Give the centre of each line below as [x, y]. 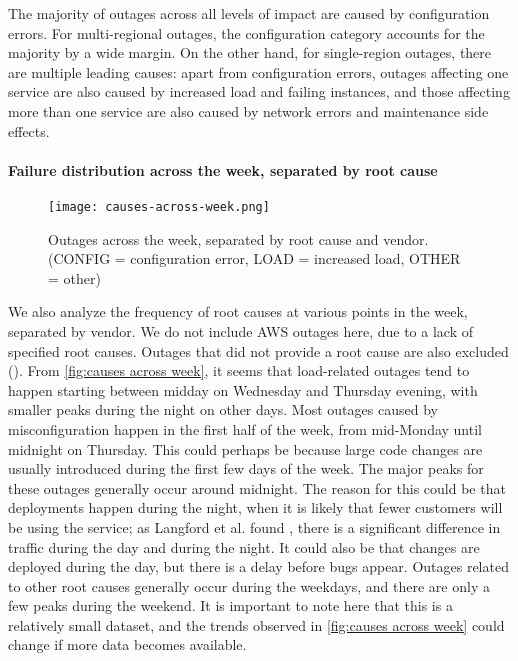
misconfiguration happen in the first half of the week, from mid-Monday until [245, 428]
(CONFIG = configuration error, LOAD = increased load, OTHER [254, 258]
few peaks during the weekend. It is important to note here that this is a [230, 605]
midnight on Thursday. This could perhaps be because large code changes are [245, 448]
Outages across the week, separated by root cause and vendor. [238, 238]
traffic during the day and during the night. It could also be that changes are [244, 546]
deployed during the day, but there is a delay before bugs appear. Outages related [258, 566]
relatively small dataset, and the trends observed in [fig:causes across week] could [256, 624]
